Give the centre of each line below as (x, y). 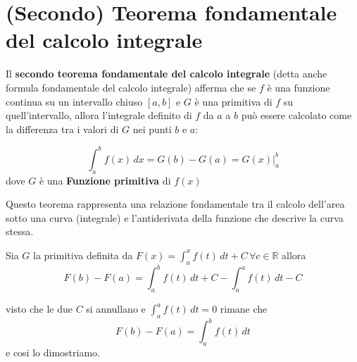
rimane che (244, 309)
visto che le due (39, 309)
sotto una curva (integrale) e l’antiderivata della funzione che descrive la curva (175, 217)
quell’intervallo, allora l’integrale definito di (99, 115)
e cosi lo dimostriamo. (53, 352)
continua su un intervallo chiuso (74, 101)
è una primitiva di (233, 101)
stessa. (20, 231)
